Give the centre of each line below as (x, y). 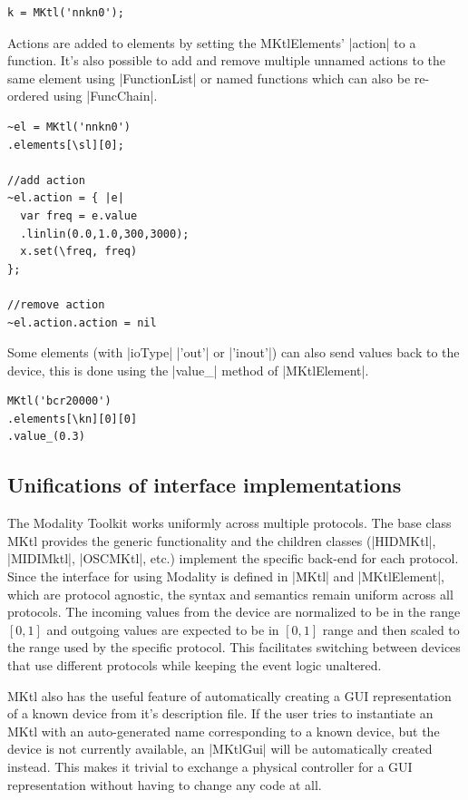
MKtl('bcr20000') (59, 401)
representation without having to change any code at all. (165, 784)
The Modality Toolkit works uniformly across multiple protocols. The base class (229, 523)
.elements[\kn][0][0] (73, 419)
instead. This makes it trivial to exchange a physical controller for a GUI (210, 766)
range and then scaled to (391, 629)
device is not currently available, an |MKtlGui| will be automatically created (220, 749)
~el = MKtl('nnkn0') (69, 127)
